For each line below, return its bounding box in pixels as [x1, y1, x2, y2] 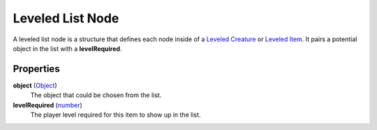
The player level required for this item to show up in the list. [30, 110, 201, 119]
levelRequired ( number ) [13, 101, 83, 109]
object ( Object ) [13, 81, 57, 89]
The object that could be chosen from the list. [30, 91, 162, 99]
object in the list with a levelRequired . [13, 44, 122, 52]
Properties [13, 63, 60, 75]
